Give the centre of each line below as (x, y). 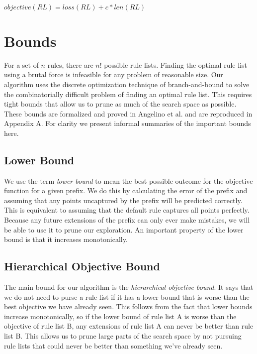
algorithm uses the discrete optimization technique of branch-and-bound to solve (127, 84)
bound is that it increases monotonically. (66, 239)
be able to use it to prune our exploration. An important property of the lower (124, 229)
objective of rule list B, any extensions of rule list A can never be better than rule (129, 326)
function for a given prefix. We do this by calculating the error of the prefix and (126, 190)
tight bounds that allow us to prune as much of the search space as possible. (120, 104)
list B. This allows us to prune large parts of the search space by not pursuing (123, 336)
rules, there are (70, 64)
